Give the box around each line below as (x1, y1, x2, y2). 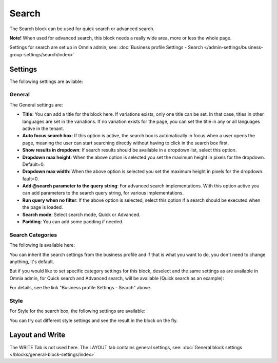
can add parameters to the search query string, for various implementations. (22, 190, 184, 196)
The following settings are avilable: (9, 78, 83, 84)
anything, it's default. (9, 259, 54, 265)
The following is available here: (9, 242, 75, 248)
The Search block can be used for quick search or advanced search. (9, 26, 155, 32)
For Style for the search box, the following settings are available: (9, 308, 146, 314)
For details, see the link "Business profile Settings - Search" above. (9, 285, 151, 291)
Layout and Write (9, 331, 66, 339)
